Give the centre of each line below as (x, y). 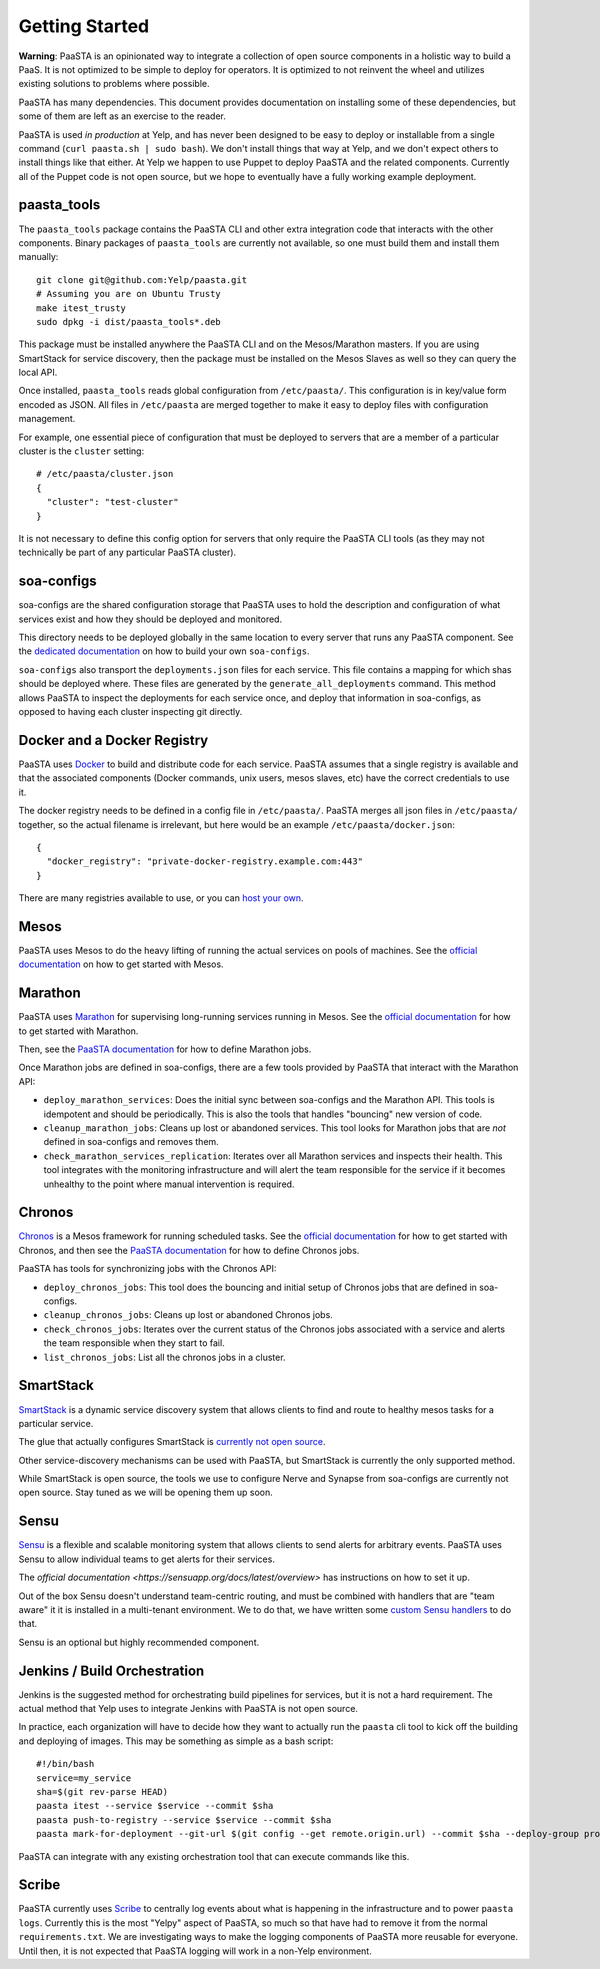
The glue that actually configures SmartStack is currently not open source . (172, 1442)
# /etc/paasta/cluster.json (105, 474)
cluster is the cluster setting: (81, 451)
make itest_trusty (81, 308)
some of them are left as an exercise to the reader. (122, 116)
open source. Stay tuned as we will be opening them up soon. (146, 1492)
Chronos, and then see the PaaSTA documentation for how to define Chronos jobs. (189, 1250)
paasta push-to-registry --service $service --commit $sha (184, 1819)
